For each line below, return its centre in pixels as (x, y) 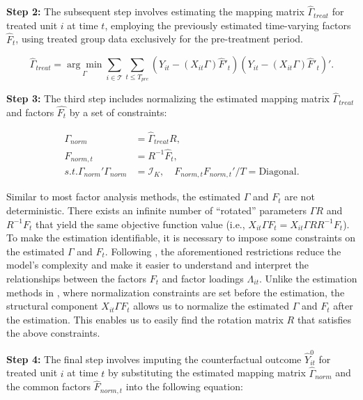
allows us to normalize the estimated (211, 306)
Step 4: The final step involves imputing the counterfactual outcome (154, 359)
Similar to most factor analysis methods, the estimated (124, 197)
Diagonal (278, 172)
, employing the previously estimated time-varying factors (228, 25)
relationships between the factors (76, 279)
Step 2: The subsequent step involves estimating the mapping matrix (155, 11)
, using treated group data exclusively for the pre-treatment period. (159, 39)
